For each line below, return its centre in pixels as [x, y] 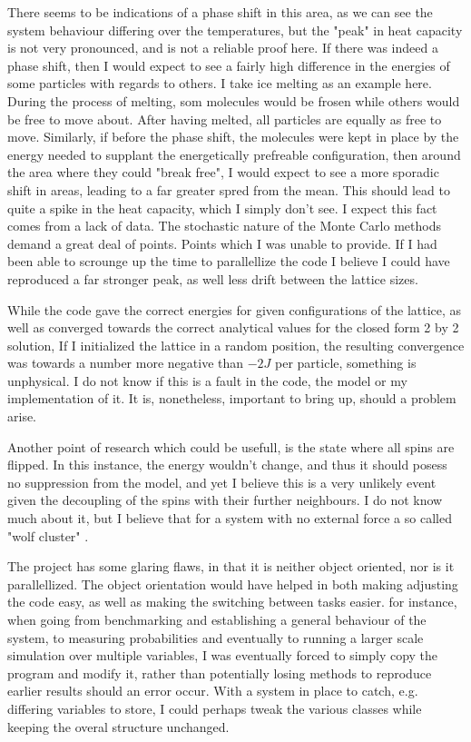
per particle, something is [346, 363]
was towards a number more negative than [126, 363]
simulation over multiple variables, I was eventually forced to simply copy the [223, 655]
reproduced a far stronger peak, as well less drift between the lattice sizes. [213, 278]
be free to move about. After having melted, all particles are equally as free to [225, 119]
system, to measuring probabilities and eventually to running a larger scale [216, 637]
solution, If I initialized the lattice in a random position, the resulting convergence [236, 345]
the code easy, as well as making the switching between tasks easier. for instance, [232, 602]
